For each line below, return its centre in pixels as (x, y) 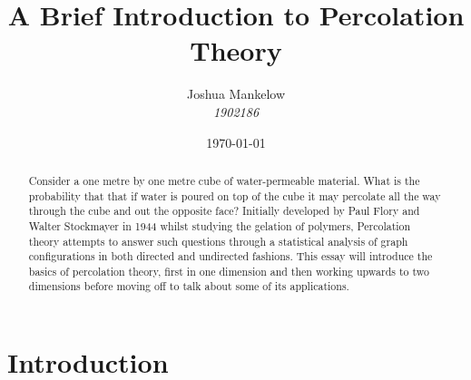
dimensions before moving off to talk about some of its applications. (189, 286)
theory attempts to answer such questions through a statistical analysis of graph (218, 241)
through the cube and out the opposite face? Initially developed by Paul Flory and (224, 211)
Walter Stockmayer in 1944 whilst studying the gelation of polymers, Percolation (220, 225)
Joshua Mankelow (236, 94)
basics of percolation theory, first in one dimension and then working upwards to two (229, 271)
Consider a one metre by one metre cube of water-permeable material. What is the (224, 180)
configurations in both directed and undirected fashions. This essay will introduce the (231, 256)
